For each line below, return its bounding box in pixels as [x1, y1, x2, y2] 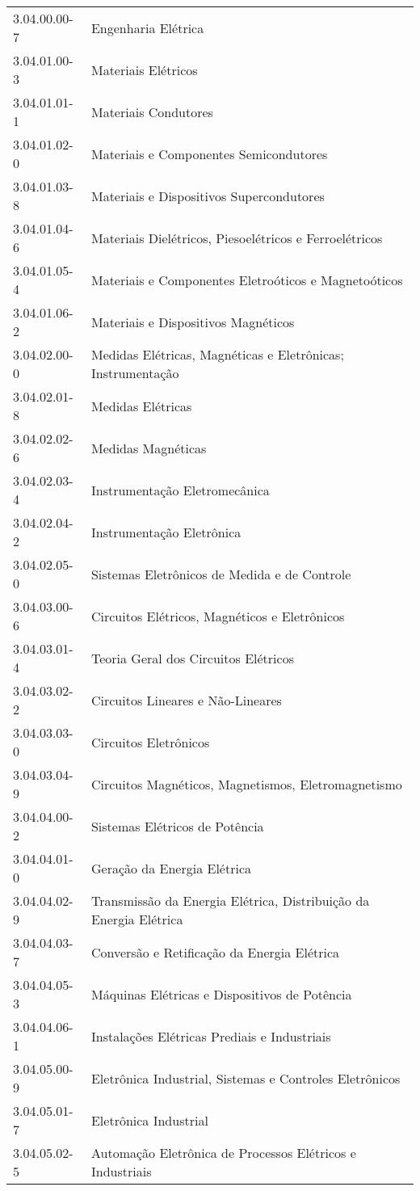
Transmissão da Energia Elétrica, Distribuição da [90, 891, 370, 910]
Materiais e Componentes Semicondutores [90, 144, 328, 163]
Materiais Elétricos [90, 60, 198, 79]
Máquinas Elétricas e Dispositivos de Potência [90, 984, 352, 1004]
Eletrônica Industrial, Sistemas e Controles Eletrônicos [90, 1068, 401, 1088]
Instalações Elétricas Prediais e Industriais [90, 1026, 331, 1046]
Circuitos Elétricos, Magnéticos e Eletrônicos [90, 606, 345, 625]
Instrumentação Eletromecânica [90, 480, 270, 499]
